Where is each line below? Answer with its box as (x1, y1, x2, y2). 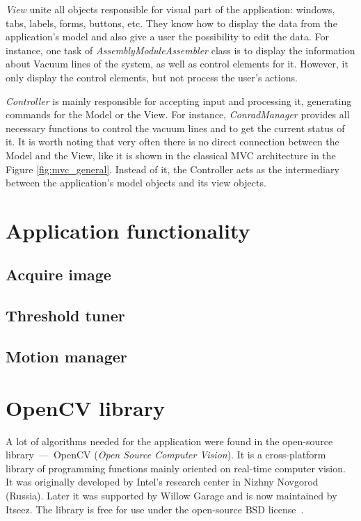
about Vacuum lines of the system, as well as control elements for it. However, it (6, 56, 348, 71)
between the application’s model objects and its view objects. (6, 175, 266, 190)
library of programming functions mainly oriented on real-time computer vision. (6, 460, 346, 475)
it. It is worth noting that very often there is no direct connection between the (6, 134, 339, 149)
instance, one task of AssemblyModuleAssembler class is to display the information (6, 42, 355, 57)
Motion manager (6, 346, 127, 367)
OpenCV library (6, 393, 165, 422)
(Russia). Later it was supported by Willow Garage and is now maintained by (6, 488, 337, 502)
